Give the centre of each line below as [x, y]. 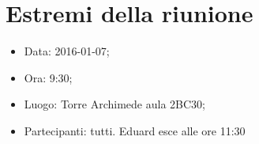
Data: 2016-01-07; [67, 51]
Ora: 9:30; [48, 77]
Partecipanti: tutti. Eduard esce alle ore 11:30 [135, 130]
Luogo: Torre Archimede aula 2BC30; [114, 104]
